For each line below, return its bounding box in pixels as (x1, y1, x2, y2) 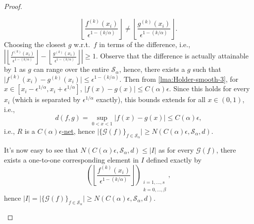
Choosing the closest (4, 39, 66, 49)
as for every (158, 144, 194, 155)
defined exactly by (146, 154, 202, 165)
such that (193, 64, 221, 74)
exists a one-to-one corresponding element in (4, 154, 139, 165)
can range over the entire (33, 64, 109, 74)
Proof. (4, 1, 22, 11)
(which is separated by (12, 94, 81, 105)
